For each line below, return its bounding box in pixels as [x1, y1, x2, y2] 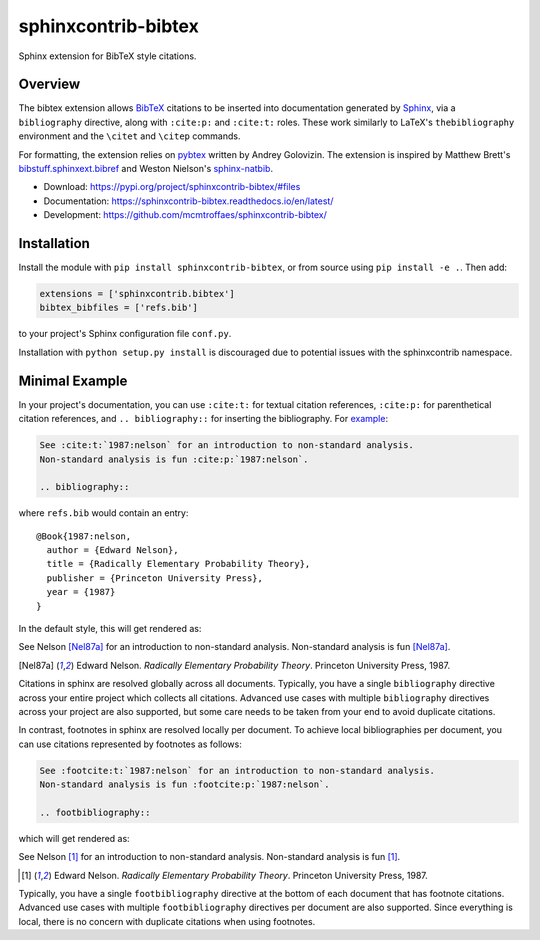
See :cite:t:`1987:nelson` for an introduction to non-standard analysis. [39, 440, 415, 451]
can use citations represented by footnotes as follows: [18, 738, 242, 750]
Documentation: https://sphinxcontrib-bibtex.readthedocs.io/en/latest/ [43, 195, 334, 207]
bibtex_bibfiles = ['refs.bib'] [39, 302, 199, 314]
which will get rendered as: [18, 832, 130, 844]
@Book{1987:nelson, [36, 530, 132, 542]
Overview [18, 76, 81, 93]
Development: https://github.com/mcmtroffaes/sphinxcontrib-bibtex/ [43, 209, 327, 221]
